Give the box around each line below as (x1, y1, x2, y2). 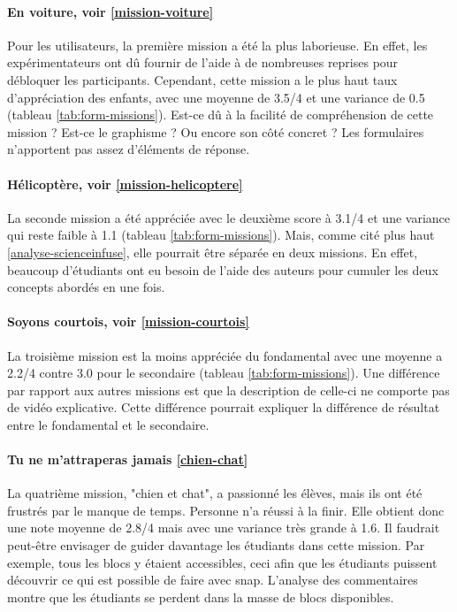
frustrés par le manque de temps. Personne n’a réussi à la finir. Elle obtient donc (7, 501, 445, 519)
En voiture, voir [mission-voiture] (7, 2, 214, 20)
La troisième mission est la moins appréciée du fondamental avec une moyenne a (7, 346, 443, 364)
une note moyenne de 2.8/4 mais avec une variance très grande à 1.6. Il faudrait (7, 518, 440, 537)
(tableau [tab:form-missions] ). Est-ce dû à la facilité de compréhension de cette (7, 105, 434, 124)
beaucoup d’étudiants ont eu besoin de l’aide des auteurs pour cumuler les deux (7, 260, 438, 279)
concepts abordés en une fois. (7, 278, 165, 296)
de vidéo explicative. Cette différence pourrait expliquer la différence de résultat (7, 398, 440, 417)
